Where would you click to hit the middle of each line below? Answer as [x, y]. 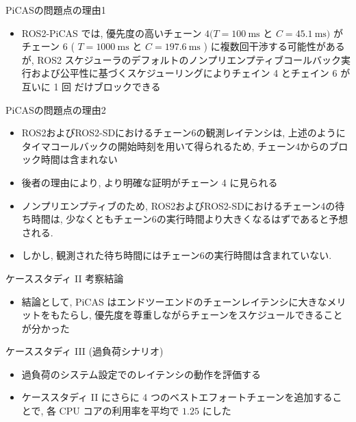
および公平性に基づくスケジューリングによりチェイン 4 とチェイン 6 [184, 73]
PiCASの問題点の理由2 [56, 109]
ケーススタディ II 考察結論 [65, 278]
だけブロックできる [117, 86]
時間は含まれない [79, 159]
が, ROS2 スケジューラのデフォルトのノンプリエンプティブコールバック [181, 59]
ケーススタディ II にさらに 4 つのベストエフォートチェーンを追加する [177, 397]
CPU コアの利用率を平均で [119, 411]
